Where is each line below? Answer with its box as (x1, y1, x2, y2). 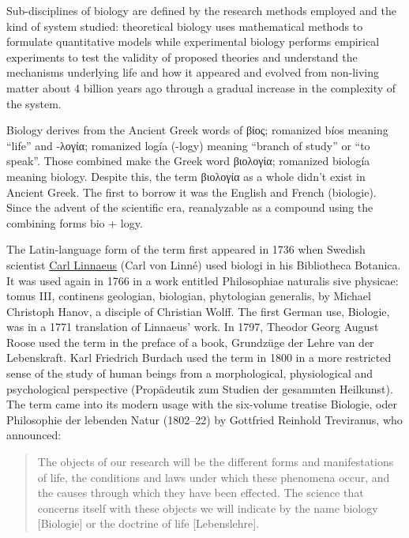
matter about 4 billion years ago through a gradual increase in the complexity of (6, 79, 396, 96)
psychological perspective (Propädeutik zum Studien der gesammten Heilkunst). (6, 380, 393, 397)
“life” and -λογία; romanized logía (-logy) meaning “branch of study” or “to (6, 137, 370, 153)
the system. (6, 95, 62, 111)
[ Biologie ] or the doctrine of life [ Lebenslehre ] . (37, 515, 260, 532)
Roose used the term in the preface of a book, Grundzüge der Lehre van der (6, 333, 374, 350)
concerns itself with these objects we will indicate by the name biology (37, 499, 378, 516)
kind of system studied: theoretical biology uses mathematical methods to (6, 17, 363, 34)
